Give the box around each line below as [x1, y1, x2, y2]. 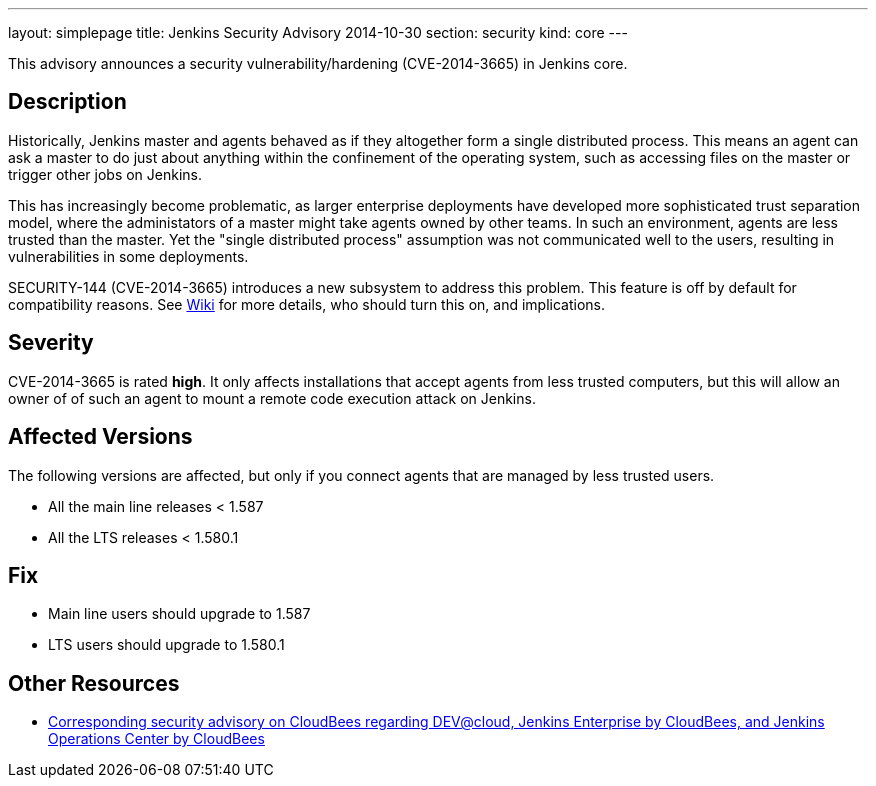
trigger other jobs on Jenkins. [8, 165, 203, 183]
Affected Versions [8, 424, 193, 450]
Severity [8, 330, 94, 356]
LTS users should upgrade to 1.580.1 [48, 636, 285, 654]
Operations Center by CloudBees [48, 730, 265, 748]
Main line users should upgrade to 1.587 [48, 605, 311, 623]
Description [8, 89, 127, 115]
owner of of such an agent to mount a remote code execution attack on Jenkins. [8, 389, 536, 407]
